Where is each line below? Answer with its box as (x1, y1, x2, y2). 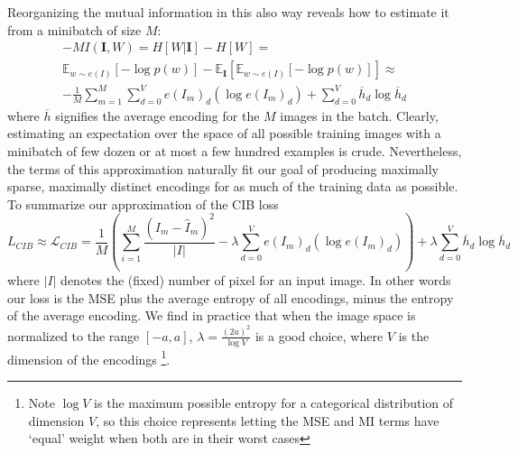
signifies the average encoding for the (55, 106, 260, 125)
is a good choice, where (254, 326, 384, 345)
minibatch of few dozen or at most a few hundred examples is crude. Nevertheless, (7, 141, 462, 160)
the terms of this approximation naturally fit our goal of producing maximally (7, 159, 439, 178)
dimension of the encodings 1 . (7, 347, 171, 368)
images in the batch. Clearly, (280, 106, 439, 125)
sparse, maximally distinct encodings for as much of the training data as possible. (7, 177, 458, 196)
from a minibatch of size (7, 20, 142, 39)
